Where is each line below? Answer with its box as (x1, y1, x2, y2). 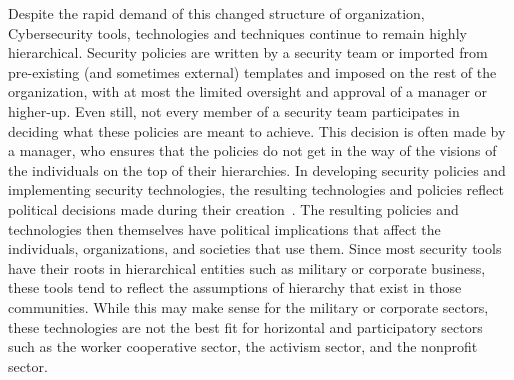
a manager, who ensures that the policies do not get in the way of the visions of (8, 140, 497, 161)
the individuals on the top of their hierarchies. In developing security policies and (8, 159, 506, 180)
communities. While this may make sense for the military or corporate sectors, (8, 296, 489, 317)
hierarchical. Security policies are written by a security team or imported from (8, 42, 488, 63)
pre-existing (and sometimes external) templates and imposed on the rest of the (8, 61, 497, 82)
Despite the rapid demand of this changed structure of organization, (8, 3, 425, 23)
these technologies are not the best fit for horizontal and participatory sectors (8, 316, 483, 337)
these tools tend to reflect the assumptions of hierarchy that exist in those (8, 277, 462, 298)
